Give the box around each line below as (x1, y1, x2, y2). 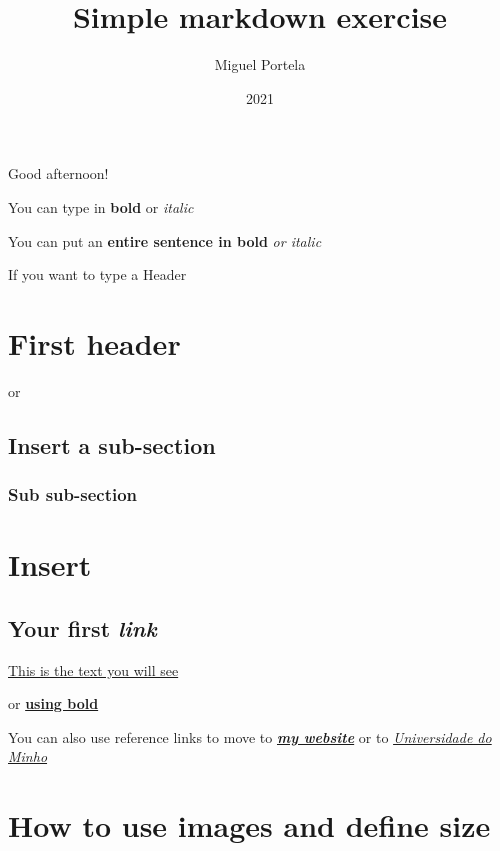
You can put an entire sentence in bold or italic (8, 230, 322, 251)
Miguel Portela (214, 54, 306, 75)
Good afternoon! (8, 163, 109, 184)
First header (8, 322, 181, 363)
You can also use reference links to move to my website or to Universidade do (8, 726, 492, 747)
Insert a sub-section (8, 429, 216, 460)
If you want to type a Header (8, 264, 187, 285)
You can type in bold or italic (8, 196, 194, 217)
